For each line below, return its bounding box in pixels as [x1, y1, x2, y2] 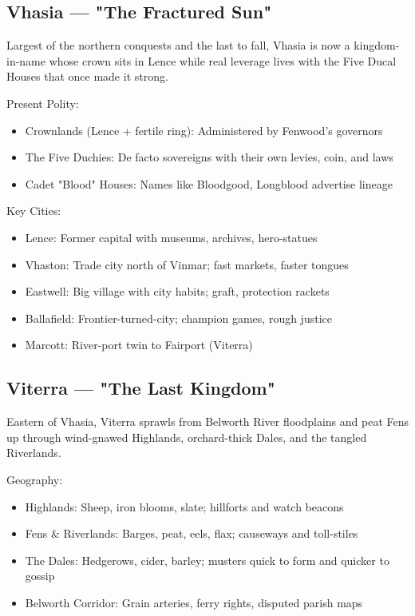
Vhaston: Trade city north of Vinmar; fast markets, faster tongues [25, 256, 349, 272]
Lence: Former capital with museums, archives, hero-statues [25, 229, 318, 245]
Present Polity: [6, 94, 79, 111]
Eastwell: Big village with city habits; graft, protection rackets [25, 283, 330, 300]
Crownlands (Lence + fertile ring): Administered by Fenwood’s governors [25, 121, 383, 138]
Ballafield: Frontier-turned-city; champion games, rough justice [25, 309, 332, 326]
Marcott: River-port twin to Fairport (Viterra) [25, 336, 253, 353]
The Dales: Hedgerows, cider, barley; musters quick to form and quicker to [25, 551, 389, 568]
